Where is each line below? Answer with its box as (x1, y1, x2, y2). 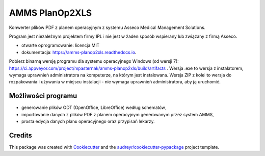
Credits (9, 131, 32, 139)
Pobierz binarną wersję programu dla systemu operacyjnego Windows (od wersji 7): (9, 58, 179, 64)
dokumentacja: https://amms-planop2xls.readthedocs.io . (21, 49, 137, 55)
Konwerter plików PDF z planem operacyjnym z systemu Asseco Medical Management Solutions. (9, 25, 206, 30)
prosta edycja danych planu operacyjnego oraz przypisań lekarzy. (21, 118, 155, 124)
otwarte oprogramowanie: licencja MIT (21, 42, 100, 49)
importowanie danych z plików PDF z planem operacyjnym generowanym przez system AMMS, (21, 111, 214, 117)
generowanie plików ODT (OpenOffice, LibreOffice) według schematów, (21, 104, 166, 110)
